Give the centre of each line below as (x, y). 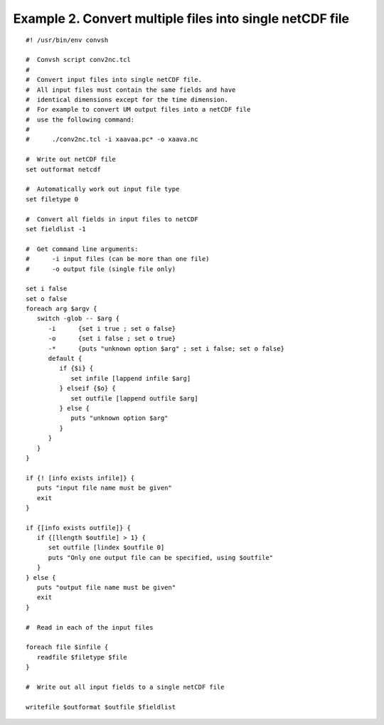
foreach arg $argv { (62, 309)
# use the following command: (80, 120)
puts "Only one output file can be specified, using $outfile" (161, 557)
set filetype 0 (52, 199)
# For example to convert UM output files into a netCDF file (138, 110)
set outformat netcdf (63, 169)
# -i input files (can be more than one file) (118, 259)
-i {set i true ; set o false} (112, 328)
